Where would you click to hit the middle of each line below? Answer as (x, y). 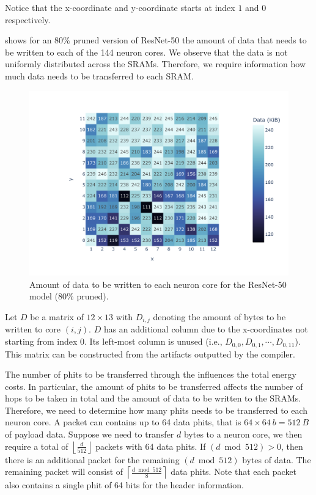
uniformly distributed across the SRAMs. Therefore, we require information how (156, 64)
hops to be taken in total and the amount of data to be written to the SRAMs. (153, 398)
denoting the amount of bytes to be (219, 317)
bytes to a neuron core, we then (243, 434)
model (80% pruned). (69, 296)
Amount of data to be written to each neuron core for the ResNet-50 (158, 284)
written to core (33, 329)
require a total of (37, 446)
